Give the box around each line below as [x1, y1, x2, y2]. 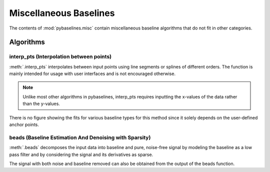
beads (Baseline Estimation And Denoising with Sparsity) [9, 134, 151, 141]
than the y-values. [22, 100, 60, 107]
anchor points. [9, 121, 39, 127]
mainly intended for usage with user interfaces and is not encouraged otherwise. [9, 70, 176, 77]
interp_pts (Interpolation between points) [9, 53, 112, 60]
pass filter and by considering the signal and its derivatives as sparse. [9, 151, 153, 157]
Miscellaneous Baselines [9, 7, 115, 18]
